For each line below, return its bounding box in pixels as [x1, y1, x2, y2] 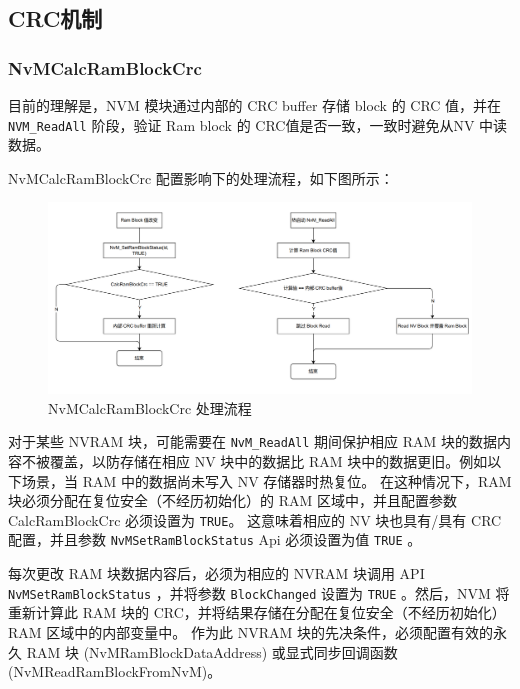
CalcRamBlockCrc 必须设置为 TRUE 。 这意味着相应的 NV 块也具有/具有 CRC [8, 509, 502, 530]
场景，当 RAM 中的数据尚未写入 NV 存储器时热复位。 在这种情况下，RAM [21, 470, 512, 491]
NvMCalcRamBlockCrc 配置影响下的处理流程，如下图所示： [8, 167, 394, 188]
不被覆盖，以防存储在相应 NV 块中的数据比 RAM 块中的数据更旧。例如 [21, 450, 488, 471]
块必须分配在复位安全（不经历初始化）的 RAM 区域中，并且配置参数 [8, 490, 457, 511]
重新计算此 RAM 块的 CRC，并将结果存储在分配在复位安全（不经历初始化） [8, 602, 506, 623]
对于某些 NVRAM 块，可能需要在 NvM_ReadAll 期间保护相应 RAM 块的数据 [8, 431, 498, 452]
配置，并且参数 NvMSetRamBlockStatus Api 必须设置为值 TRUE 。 [8, 529, 422, 550]
